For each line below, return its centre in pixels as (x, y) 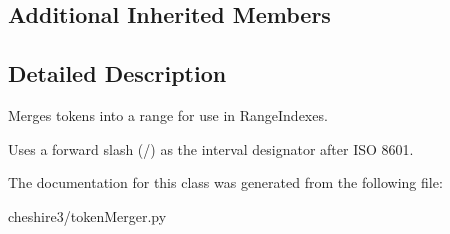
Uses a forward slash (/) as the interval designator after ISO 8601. (211, 148)
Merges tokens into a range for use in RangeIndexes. (168, 114)
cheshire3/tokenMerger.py (87, 215)
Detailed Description (117, 73)
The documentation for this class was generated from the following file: (225, 182)
